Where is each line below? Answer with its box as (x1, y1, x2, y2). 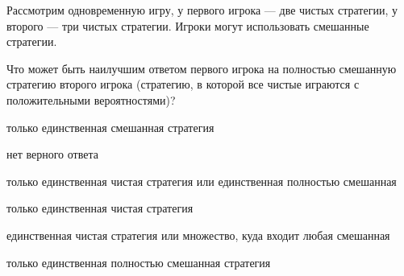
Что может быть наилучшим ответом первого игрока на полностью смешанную (6, 60, 397, 76)
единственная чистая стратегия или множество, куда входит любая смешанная (6, 226, 390, 243)
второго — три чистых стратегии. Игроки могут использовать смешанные (6, 17, 369, 34)
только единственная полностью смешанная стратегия (6, 253, 271, 270)
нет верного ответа (6, 146, 98, 163)
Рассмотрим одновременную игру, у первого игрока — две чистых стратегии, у (6, 2, 398, 18)
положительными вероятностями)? (6, 91, 176, 108)
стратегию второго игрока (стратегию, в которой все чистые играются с (6, 76, 360, 93)
